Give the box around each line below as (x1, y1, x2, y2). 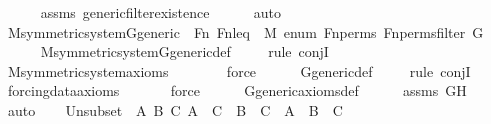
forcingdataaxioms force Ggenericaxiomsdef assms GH (7, 80, 467, 101)
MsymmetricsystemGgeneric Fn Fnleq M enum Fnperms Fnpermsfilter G (7, 21, 484, 42)
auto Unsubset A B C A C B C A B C (7, 99, 343, 120)
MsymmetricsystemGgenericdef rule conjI (40, 41, 329, 62)
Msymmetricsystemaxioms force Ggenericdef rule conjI (7, 60, 471, 81)
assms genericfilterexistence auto (40, 2, 281, 22)
